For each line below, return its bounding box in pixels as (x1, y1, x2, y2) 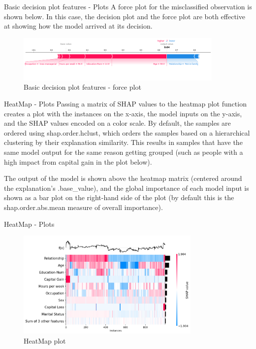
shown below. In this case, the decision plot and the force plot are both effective (4, 11, 245, 21)
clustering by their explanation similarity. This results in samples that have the (4, 137, 243, 147)
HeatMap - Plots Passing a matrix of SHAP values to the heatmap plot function (4, 99, 247, 109)
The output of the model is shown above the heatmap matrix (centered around (4, 173, 242, 183)
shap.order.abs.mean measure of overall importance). (4, 202, 163, 212)
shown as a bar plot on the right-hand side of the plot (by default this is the (4, 192, 234, 203)
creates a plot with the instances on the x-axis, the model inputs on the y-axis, (4, 108, 242, 118)
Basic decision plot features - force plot (24, 82, 141, 92)
